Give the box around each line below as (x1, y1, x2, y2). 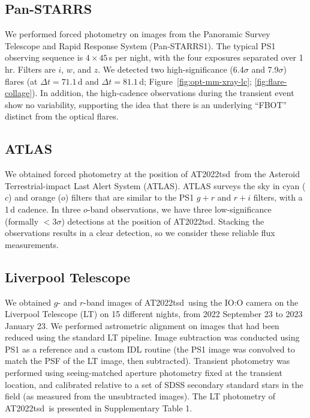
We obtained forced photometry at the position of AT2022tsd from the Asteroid (5, 168, 300, 180)
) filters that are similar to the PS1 (65, 191, 194, 204)
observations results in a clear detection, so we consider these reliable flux (5, 226, 275, 239)
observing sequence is (5, 51, 83, 64)
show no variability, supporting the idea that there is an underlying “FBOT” (5, 98, 287, 111)
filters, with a (253, 191, 303, 204)
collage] (5, 86, 32, 99)
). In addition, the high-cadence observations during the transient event (32, 86, 294, 99)
